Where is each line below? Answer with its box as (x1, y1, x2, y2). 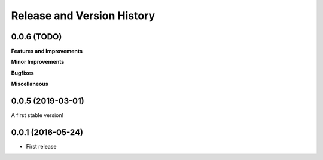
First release (26, 143, 57, 150)
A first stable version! (11, 112, 64, 119)
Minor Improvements (11, 59, 65, 66)
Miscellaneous (11, 81, 49, 88)
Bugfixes (11, 69, 34, 76)
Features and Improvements (11, 48, 83, 55)
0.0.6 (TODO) (11, 32, 62, 42)
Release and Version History (11, 9, 156, 22)
